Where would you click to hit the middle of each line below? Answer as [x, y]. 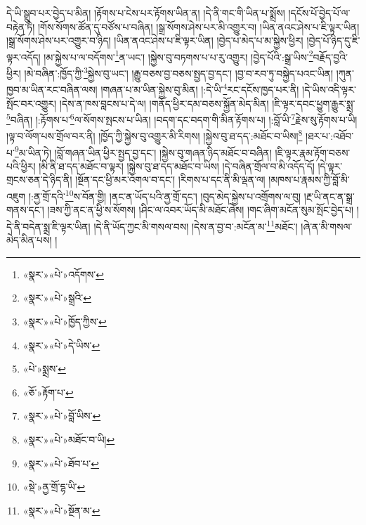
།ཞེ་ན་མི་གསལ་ [327, 226]
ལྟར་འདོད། [24, 57]
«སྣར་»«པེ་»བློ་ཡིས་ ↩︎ [62, 416]
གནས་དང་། [25, 210]
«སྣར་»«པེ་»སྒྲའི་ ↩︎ [57, 298]
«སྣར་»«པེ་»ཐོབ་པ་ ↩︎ [61, 463]
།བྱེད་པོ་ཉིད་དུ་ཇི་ [333, 40]
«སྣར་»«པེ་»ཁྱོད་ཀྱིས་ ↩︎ [65, 321]
